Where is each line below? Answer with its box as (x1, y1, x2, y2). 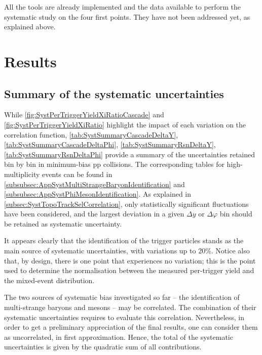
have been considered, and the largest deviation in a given (4, 208, 184, 219)
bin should (219, 208, 252, 219)
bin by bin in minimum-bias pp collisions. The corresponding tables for (4, 159, 224, 169)
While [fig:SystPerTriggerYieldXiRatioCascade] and (4, 109, 164, 120)
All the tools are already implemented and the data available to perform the (4, 2, 241, 12)
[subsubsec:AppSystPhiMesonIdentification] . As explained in (4, 189, 191, 199)
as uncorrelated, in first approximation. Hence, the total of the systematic (4, 331, 233, 342)
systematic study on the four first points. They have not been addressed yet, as (4, 11, 250, 22)
